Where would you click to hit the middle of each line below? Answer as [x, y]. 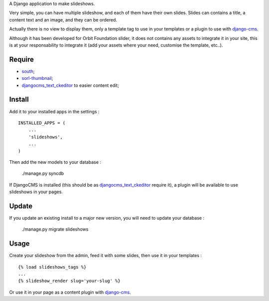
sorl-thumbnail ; [37, 78]
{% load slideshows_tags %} [52, 267]
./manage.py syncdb [43, 173]
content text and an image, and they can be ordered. [63, 19]
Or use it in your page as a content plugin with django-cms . [70, 292]
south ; [28, 71]
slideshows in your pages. [36, 192]
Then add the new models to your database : [55, 162]
